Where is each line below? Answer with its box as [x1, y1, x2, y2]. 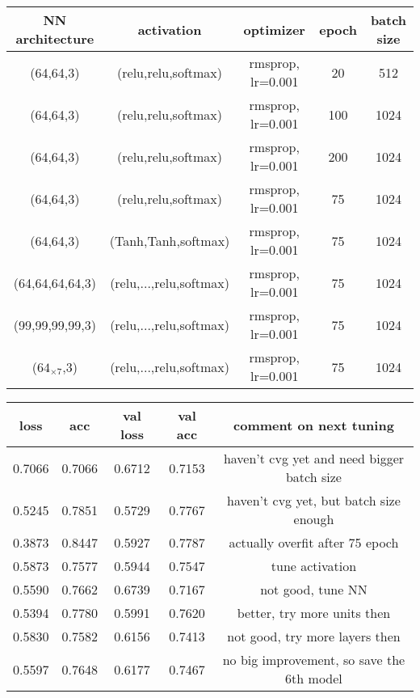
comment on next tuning [233, 415, 394, 434]
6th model [285, 669, 342, 687]
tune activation [271, 556, 357, 575]
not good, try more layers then [227, 627, 401, 645]
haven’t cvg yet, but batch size [227, 491, 401, 510]
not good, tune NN [260, 580, 367, 599]
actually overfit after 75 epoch [229, 533, 399, 552]
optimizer [243, 19, 305, 39]
